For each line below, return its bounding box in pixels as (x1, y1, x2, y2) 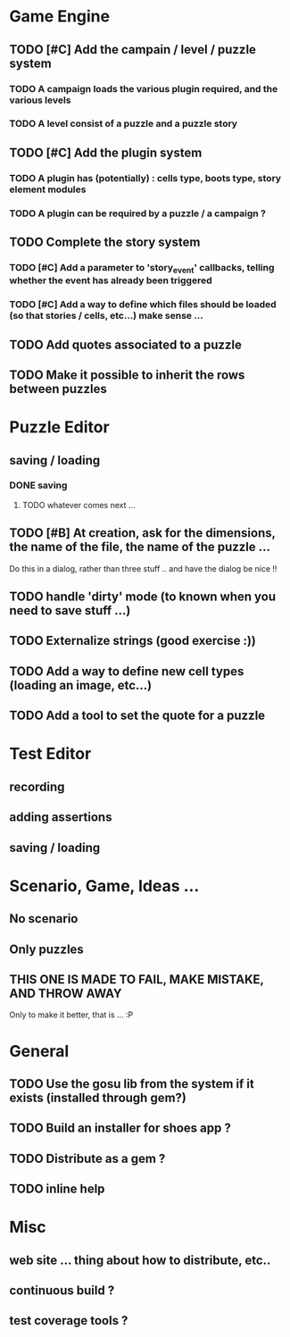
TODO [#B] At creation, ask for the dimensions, (9, 525, 276, 541)
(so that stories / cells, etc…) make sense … (9, 310, 203, 322)
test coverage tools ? (9, 1313, 128, 1328)
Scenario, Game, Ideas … (9, 875, 200, 896)
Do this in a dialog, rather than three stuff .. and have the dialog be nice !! (9, 563, 278, 573)
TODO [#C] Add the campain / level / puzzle (9, 42, 257, 57)
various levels (9, 94, 71, 106)
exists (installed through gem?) (9, 1090, 187, 1105)
